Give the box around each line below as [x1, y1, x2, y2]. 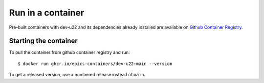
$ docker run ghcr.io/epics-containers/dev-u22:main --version [18, 61, 173, 66]
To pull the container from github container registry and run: [9, 50, 130, 55]
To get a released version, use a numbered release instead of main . [9, 72, 146, 78]
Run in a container [9, 7, 85, 18]
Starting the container [9, 37, 78, 45]
